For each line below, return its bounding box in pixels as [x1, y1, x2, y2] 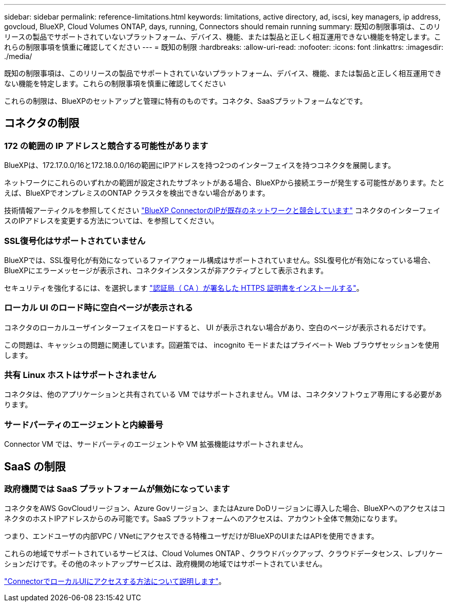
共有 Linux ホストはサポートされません [4, 370, 157, 381]
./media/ [4, 52, 32, 61]
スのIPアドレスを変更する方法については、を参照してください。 [4, 216, 219, 225]
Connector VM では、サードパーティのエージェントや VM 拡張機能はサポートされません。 [4, 440, 308, 449]
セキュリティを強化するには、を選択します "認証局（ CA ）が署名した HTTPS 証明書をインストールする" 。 [4, 283, 364, 292]
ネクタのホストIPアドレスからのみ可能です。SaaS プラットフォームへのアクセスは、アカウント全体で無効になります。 [4, 514, 402, 523]
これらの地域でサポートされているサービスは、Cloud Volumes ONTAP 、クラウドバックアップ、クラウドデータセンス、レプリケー [4, 549, 443, 558]
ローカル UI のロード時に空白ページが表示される [4, 302, 193, 313]
